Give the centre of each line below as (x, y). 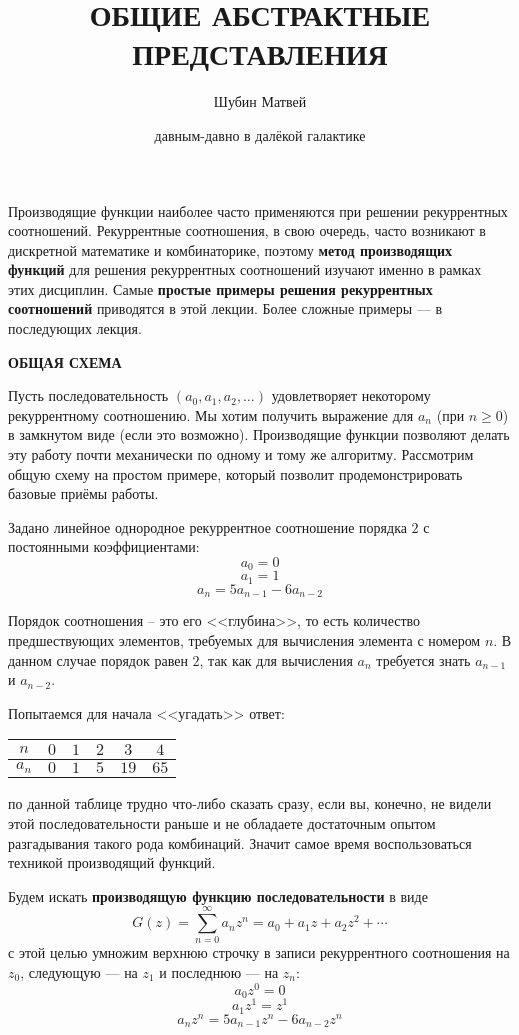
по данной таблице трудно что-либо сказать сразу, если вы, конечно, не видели (250, 803)
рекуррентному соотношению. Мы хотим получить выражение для (211, 414)
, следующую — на (79, 972)
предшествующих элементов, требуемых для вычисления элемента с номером (244, 639)
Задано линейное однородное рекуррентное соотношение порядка (207, 526)
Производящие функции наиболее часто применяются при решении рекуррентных (258, 210)
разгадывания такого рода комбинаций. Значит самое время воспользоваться (240, 842)
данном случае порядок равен (98, 659)
